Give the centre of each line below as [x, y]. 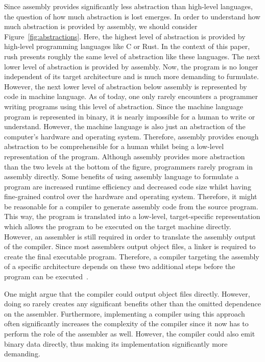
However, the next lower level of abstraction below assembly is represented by [126, 86]
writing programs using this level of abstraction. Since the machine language [124, 106]
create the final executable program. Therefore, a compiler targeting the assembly [132, 256]
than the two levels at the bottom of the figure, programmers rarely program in [128, 166]
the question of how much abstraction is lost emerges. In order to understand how [132, 16]
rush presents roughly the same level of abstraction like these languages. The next [132, 56]
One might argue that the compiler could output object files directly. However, [127, 293]
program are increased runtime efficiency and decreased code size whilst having [128, 186]
